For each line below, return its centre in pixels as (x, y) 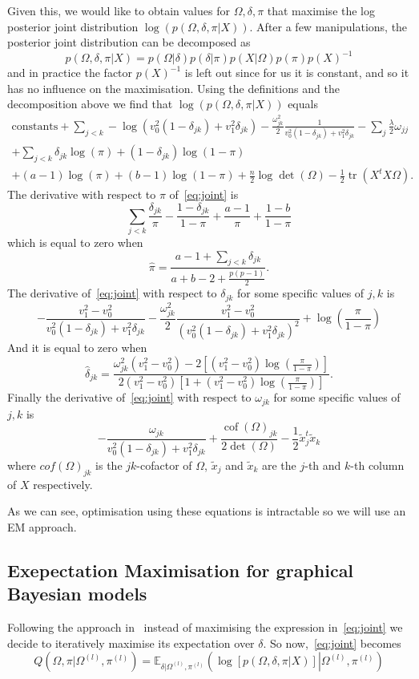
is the (109, 465)
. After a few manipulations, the (328, 26)
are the (279, 465)
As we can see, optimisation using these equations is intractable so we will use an (207, 511)
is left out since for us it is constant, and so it (297, 73)
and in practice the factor (70, 73)
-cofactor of (164, 465)
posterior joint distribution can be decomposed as (129, 42)
